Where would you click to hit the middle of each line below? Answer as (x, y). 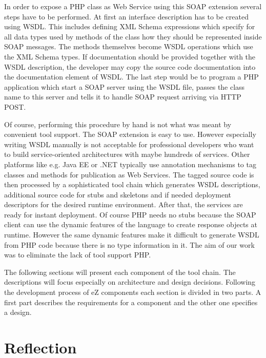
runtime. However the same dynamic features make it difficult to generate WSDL (132, 235)
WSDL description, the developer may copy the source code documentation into (130, 66)
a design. (18, 312)
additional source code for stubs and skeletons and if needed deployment (118, 194)
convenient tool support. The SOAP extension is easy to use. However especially (130, 134)
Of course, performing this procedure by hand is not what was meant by (118, 124)
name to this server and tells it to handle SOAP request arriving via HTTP (123, 97)
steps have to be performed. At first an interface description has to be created (126, 16)
